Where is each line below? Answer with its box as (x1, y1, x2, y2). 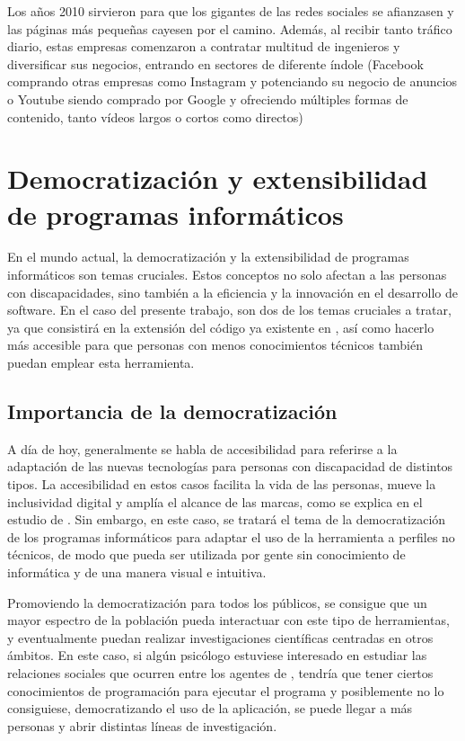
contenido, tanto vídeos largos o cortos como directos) (7, 107, 303, 126)
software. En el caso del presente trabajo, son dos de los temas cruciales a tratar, (7, 300, 452, 319)
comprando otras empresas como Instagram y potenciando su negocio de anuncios (7, 72, 458, 91)
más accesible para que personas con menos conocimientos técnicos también (7, 335, 423, 354)
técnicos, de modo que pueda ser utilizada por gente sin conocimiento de (7, 545, 406, 564)
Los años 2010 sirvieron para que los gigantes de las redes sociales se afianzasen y (7, 2, 454, 20)
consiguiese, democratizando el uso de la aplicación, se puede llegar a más (7, 699, 413, 718)
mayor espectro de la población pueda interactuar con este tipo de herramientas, (7, 611, 450, 629)
